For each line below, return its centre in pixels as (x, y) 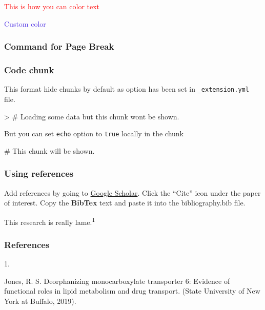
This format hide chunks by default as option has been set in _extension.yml (127, 89)
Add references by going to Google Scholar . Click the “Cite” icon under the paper (132, 192)
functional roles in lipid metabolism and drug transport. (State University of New (132, 291)
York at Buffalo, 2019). (40, 301)
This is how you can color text (52, 6)
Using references (39, 173)
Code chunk (29, 69)
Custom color (25, 23)
